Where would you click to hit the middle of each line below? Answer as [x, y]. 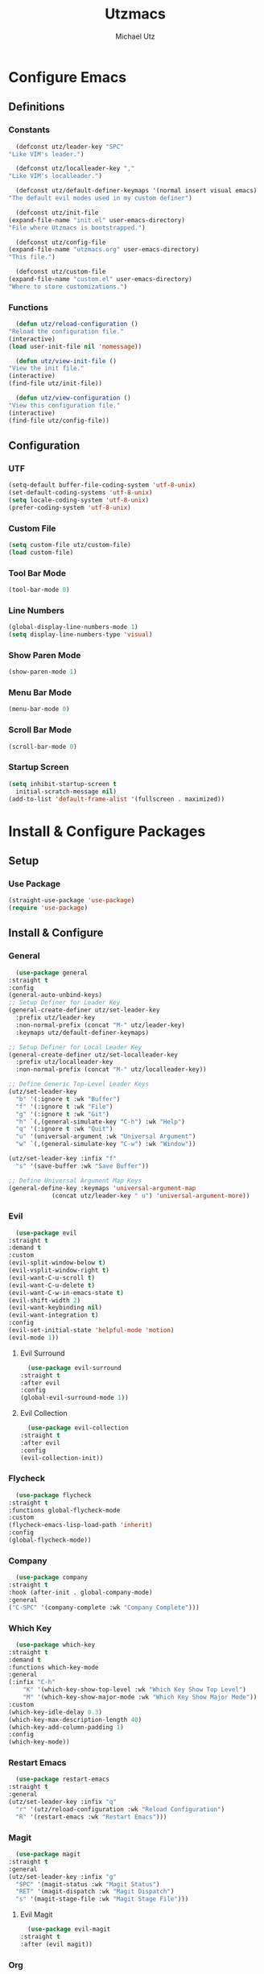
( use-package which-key [55, 1645]
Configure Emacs [68, 77]
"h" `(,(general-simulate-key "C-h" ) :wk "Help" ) [100, 1121]
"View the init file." [46, 368]
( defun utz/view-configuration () [73, 398]
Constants [29, 130]
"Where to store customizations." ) [68, 287]
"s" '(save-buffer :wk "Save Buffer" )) [82, 1166]
